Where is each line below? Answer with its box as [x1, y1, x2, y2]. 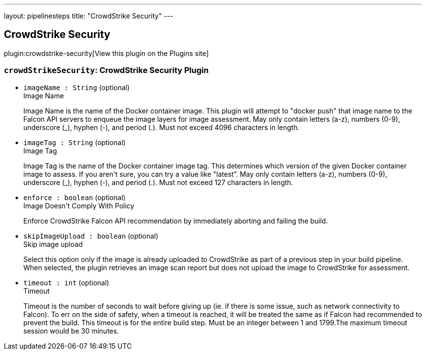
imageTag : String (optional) [23, 138, 126, 147]
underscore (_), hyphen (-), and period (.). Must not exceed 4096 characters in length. [23, 123, 300, 131]
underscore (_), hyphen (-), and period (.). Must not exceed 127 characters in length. [23, 178, 293, 186]
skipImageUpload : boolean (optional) [23, 231, 159, 240]
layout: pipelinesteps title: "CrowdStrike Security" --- [4, 12, 173, 20]
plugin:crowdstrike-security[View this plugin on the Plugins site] [4, 49, 209, 57]
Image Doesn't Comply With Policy [23, 201, 134, 210]
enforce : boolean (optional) [23, 193, 126, 202]
